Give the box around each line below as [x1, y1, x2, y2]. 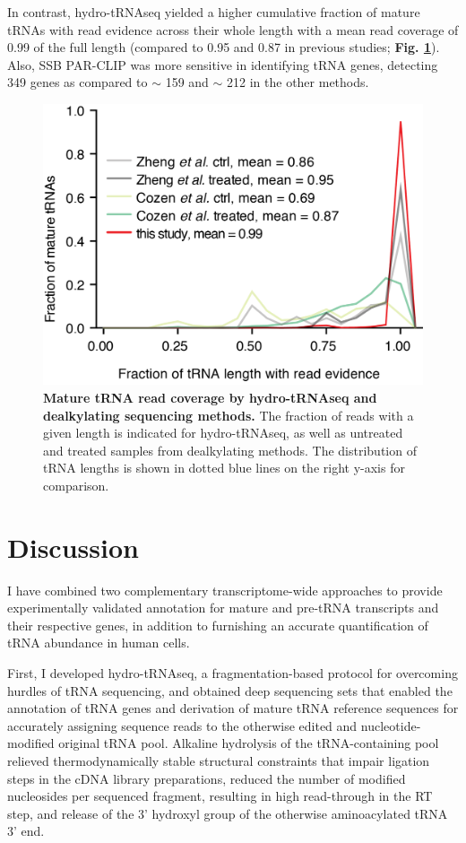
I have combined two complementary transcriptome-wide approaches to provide [7, 580, 443, 599]
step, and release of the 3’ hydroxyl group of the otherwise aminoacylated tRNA [7, 804, 448, 822]
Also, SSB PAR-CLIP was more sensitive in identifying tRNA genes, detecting [7, 55, 438, 74]
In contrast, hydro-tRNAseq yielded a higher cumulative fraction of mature [7, 3, 420, 21]
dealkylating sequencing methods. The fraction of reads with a [43, 405, 414, 424]
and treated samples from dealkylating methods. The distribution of [43, 440, 417, 459]
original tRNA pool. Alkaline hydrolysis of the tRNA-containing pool [58, 734, 439, 752]
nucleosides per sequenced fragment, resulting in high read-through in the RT [7, 787, 433, 805]
